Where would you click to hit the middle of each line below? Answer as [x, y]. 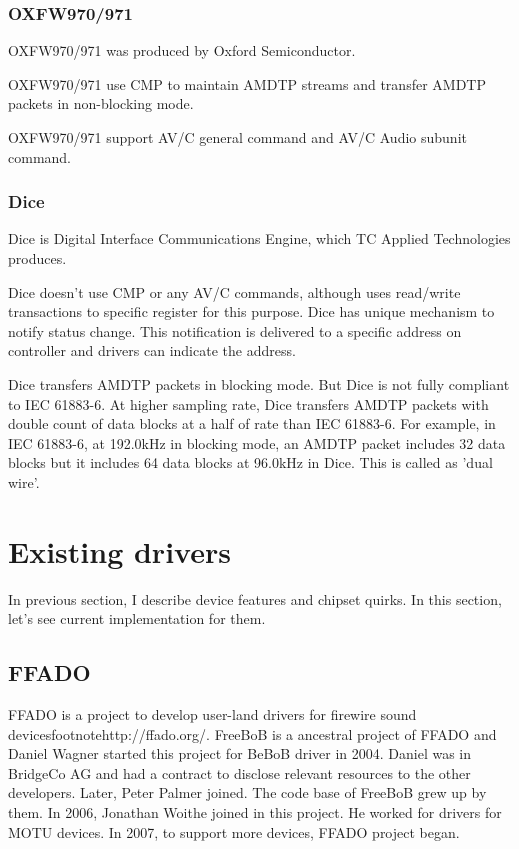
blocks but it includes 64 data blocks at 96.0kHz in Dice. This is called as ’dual [250, 462]
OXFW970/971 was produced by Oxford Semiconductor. [182, 50]
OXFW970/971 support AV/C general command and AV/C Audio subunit [237, 137]
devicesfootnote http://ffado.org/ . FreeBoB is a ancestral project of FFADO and [252, 733]
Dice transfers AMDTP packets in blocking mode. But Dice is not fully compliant [259, 383]
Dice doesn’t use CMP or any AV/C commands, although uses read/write [234, 291]
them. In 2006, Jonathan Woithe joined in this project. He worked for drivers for [255, 812]
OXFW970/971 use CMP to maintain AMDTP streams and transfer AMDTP [247, 83]
